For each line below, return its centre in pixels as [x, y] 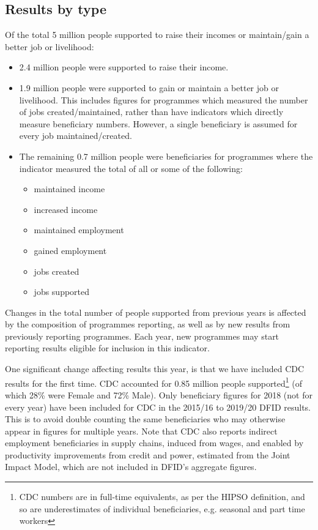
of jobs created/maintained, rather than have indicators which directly [151, 112]
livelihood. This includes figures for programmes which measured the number [164, 99]
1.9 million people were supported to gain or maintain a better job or [149, 87]
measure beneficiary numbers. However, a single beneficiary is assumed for [158, 123]
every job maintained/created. [76, 136]
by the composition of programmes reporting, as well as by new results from [148, 324]
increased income [66, 209]
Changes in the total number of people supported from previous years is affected [156, 312]
